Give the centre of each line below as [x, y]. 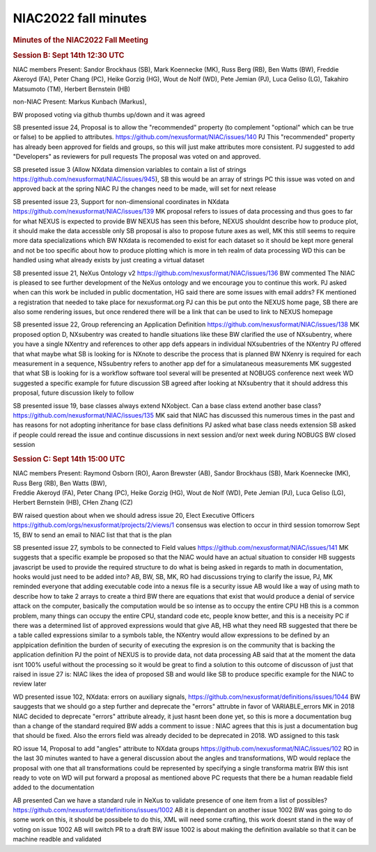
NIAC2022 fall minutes [80, 18]
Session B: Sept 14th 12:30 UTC [69, 55]
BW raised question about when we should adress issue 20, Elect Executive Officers [134, 515]
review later [30, 684]
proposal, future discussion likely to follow [73, 393]
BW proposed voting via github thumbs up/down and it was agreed [109, 114]
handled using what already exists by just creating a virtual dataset [109, 260]
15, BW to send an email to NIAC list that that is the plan [92, 535]
